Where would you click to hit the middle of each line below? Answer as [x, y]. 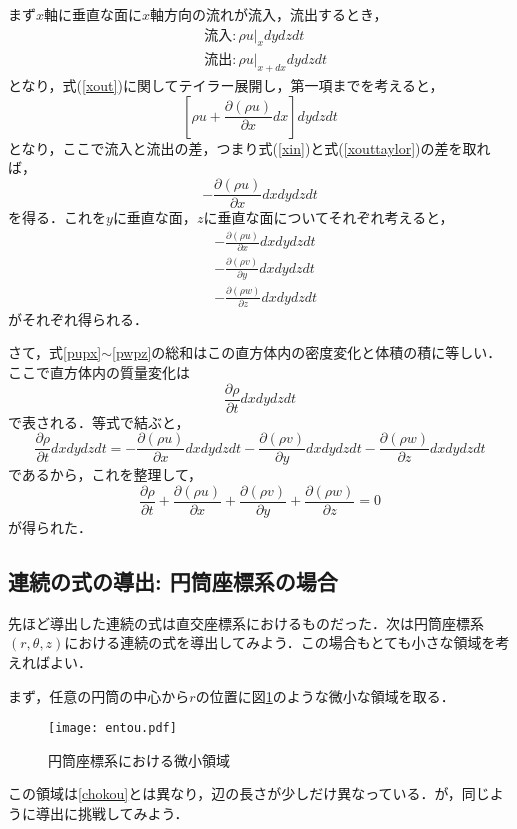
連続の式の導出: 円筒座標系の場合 [173, 580]
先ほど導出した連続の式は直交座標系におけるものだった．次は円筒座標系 [246, 622]
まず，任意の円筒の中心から [99, 695]
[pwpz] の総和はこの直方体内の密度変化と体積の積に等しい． [307, 352]
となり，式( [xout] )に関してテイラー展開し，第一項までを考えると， [226, 85]
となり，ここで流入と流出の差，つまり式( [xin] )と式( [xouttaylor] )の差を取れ [249, 147]
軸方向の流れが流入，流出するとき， [269, 14]
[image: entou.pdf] [112, 728]
